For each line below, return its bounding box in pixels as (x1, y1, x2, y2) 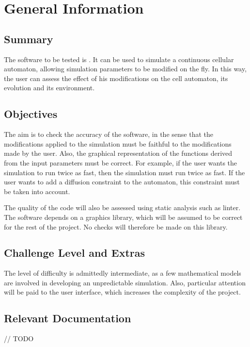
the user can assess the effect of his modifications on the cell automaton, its (4, 73, 228, 83)
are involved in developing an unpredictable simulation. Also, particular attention (4, 277, 246, 287)
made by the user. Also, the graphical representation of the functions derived (4, 148, 233, 158)
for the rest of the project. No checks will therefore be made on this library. (4, 221, 228, 231)
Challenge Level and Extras (4, 245, 145, 260)
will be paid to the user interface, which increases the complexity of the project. (4, 287, 241, 297)
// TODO (4, 333, 34, 344)
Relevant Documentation (4, 311, 131, 326)
